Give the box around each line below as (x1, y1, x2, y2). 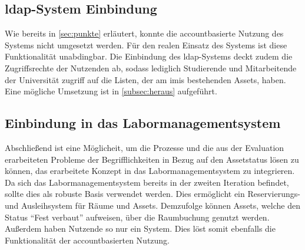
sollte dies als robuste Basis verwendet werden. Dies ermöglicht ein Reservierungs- (5, 187, 300, 200)
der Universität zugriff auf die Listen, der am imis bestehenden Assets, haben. (5, 73, 286, 85)
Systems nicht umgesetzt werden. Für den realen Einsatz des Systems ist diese (5, 38, 287, 51)
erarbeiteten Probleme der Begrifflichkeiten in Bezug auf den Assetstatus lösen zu (5, 153, 299, 165)
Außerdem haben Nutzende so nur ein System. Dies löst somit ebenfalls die (5, 222, 276, 235)
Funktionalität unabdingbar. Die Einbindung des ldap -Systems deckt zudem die (5, 50, 293, 63)
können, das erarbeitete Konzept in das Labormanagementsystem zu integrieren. (5, 165, 295, 177)
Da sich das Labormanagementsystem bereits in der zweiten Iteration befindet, (5, 176, 289, 188)
